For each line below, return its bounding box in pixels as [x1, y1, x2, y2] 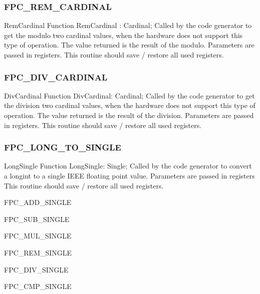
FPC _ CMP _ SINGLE [4, 281, 72, 291]
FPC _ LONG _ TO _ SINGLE [4, 141, 121, 153]
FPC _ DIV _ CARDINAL [4, 70, 108, 83]
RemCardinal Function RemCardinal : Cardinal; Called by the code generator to [4, 20, 252, 30]
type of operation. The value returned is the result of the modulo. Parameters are [4, 39, 254, 50]
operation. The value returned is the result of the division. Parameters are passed [4, 110, 254, 120]
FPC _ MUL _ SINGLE [4, 230, 72, 241]
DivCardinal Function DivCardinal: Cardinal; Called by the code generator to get [4, 90, 255, 100]
